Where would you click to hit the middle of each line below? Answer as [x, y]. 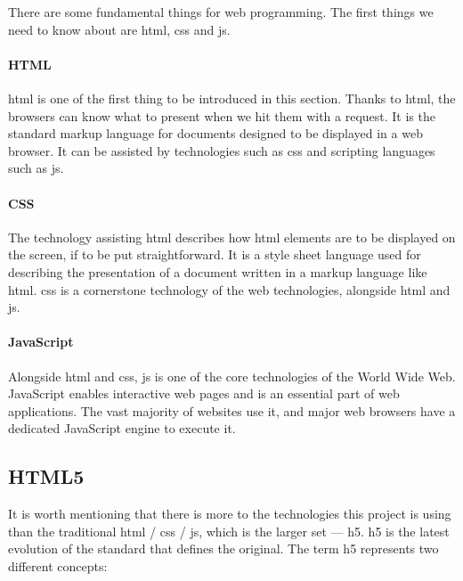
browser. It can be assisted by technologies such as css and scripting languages [222, 150]
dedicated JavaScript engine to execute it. [122, 428]
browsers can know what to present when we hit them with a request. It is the [222, 115]
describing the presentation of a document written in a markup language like [218, 271]
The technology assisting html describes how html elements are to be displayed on [232, 237]
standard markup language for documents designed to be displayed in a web [215, 133]
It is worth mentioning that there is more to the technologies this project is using [230, 514]
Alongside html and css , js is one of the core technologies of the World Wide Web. [232, 376]
